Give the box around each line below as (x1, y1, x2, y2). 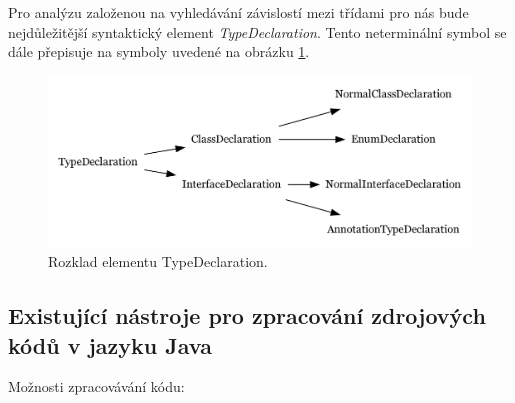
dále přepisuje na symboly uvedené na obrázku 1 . (8, 41, 310, 62)
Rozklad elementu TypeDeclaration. (48, 251, 268, 272)
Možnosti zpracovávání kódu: (8, 376, 185, 397)
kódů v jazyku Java (8, 329, 212, 360)
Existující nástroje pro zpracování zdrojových (8, 300, 486, 331)
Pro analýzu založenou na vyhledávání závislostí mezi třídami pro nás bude (8, 2, 469, 22)
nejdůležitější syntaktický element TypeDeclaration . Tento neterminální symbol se (8, 21, 507, 42)
